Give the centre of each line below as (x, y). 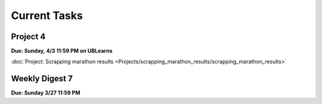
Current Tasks (47, 15)
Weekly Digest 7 (42, 79)
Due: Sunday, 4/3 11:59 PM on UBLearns (62, 51)
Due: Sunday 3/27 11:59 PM (46, 93)
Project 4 (28, 37)
